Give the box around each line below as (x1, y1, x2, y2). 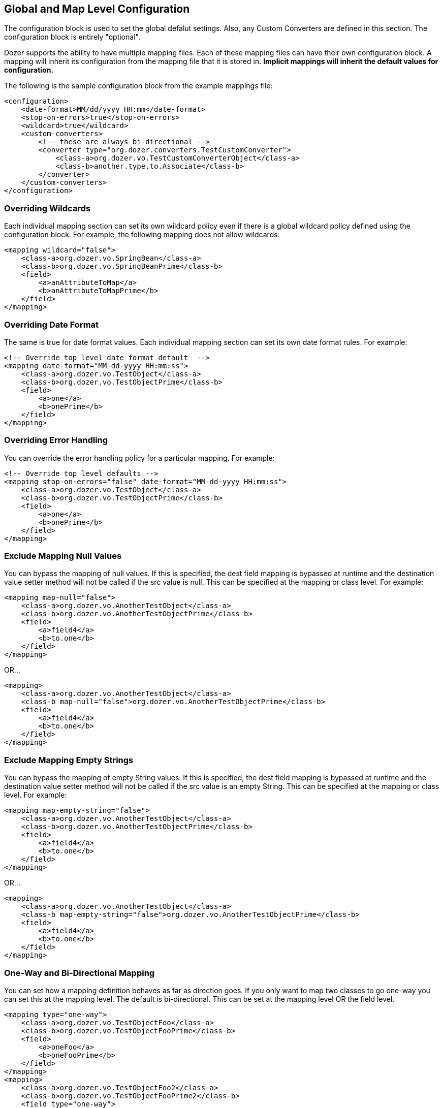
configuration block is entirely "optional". (4, 33, 140, 42)
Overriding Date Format (4, 319, 99, 330)
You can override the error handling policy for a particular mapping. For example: (4, 453, 275, 462)
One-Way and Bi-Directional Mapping (4, 967, 155, 978)
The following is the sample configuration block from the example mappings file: (4, 81, 273, 90)
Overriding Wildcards (4, 203, 91, 213)
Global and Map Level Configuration (4, 3, 190, 15)
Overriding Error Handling (4, 435, 108, 446)
